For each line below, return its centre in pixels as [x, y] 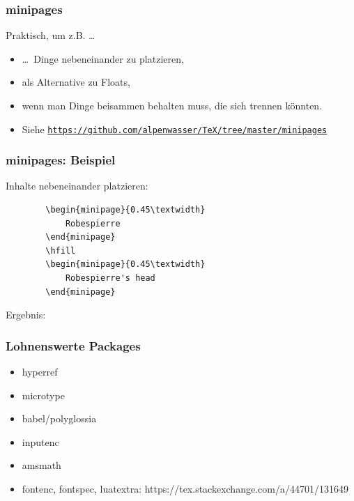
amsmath [41, 465]
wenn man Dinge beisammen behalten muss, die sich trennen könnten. [172, 105]
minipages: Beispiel [61, 160]
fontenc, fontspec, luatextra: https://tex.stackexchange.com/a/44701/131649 [185, 488]
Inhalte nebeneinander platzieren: [77, 186]
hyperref [40, 372]
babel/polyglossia [59, 418]
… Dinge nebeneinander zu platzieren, [103, 58]
